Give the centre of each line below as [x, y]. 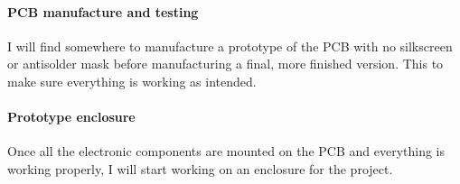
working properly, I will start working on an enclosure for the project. [200, 168]
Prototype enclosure [71, 117]
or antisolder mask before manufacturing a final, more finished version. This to [225, 64]
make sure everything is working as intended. [132, 81]
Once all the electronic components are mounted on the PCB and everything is [226, 151]
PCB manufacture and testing [103, 11]
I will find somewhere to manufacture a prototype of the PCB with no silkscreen [230, 46]
